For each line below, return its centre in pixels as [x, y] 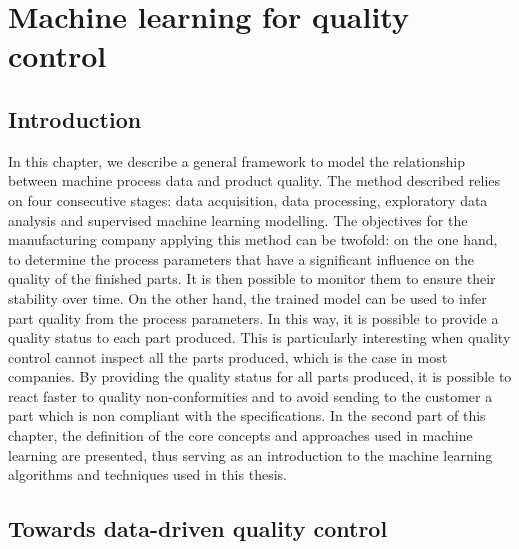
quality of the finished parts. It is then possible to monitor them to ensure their [252, 278]
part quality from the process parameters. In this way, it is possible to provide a [253, 317]
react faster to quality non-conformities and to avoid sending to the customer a [250, 395]
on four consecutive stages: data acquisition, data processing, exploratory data [248, 199]
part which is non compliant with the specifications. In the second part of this [247, 415]
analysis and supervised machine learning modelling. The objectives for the [238, 219]
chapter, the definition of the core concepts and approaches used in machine [240, 435]
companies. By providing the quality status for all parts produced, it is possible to [260, 376]
